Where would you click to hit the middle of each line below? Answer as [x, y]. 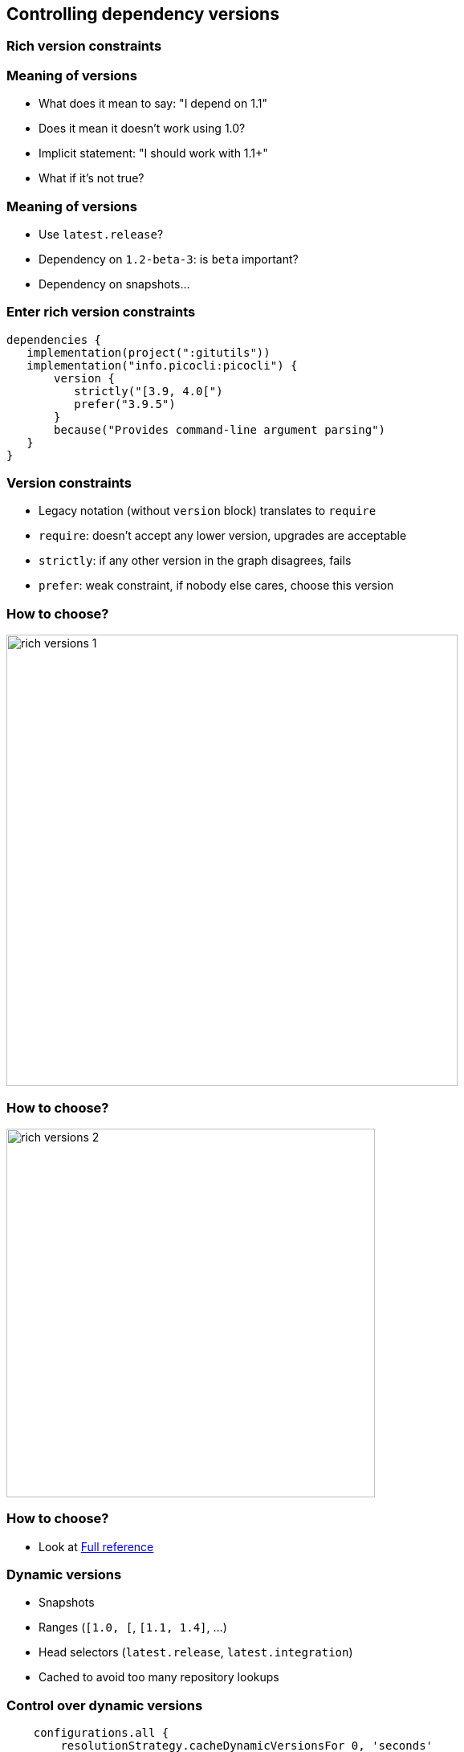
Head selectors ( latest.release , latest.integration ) [196, 1652]
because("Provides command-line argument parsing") [220, 429]
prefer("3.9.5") [125, 404]
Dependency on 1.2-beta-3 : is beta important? [169, 259]
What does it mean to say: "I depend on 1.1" [153, 104]
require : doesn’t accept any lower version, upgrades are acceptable [223, 536]
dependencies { [54, 339]
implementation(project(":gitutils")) [149, 352]
